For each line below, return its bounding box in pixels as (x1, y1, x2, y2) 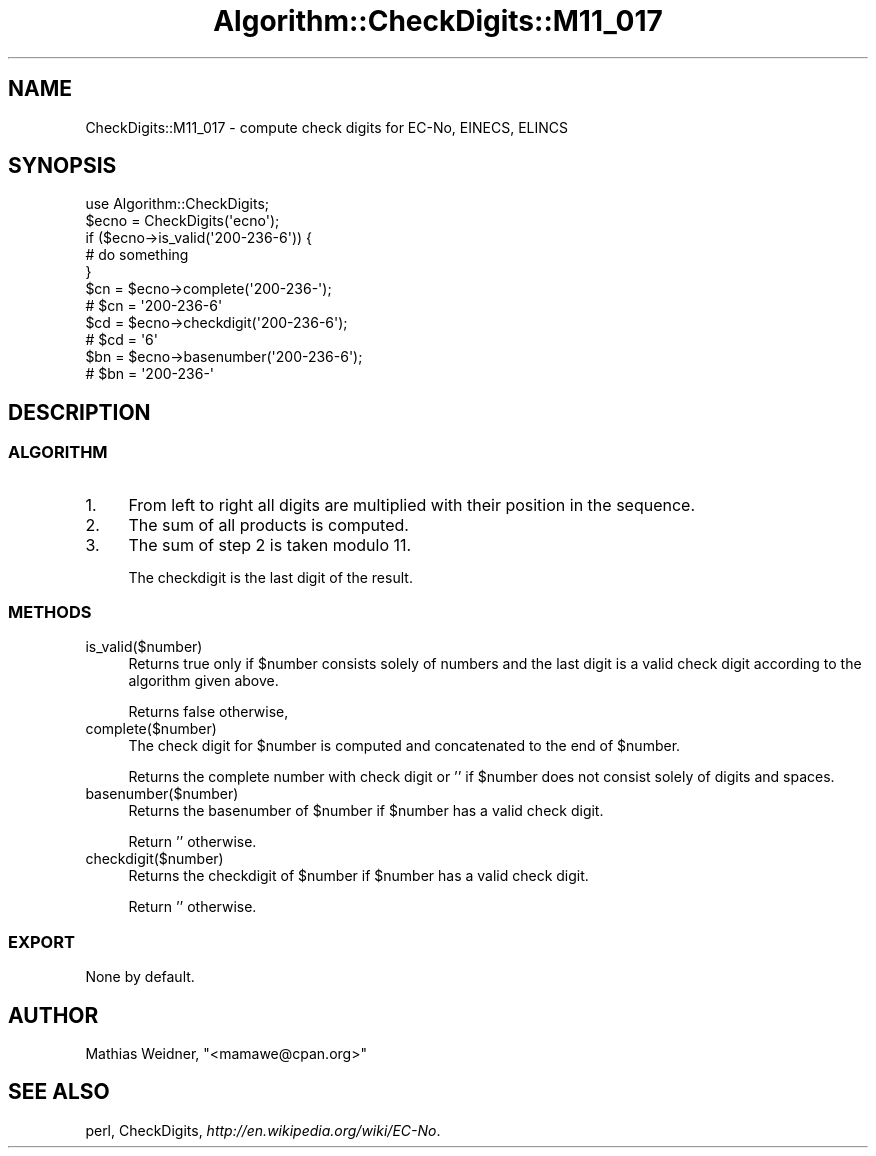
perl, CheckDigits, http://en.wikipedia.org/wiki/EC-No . (85, 1121, 441, 1139)
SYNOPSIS (8, 153, 117, 179)
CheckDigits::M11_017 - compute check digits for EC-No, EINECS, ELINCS (85, 118, 569, 136)
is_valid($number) (85, 638, 203, 656)
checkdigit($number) (85, 850, 224, 868)
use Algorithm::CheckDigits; (85, 195, 270, 213)
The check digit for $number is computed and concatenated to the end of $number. (128, 737, 681, 755)
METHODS (8, 602, 92, 623)
